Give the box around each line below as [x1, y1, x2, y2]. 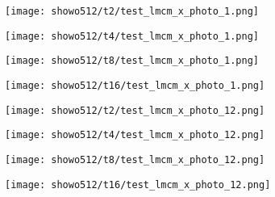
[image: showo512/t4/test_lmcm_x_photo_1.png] [5, 30, 259, 42]
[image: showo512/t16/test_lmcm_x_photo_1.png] [5, 79, 265, 91]
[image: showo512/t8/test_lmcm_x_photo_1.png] [5, 55, 259, 67]
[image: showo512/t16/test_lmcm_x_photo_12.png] [5, 178, 271, 191]
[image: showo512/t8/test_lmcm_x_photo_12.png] [5, 153, 265, 166]
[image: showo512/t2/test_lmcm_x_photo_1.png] [5, 6, 259, 17]
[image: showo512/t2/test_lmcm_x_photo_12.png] [5, 104, 265, 116]
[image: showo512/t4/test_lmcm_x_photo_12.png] [5, 129, 265, 141]
